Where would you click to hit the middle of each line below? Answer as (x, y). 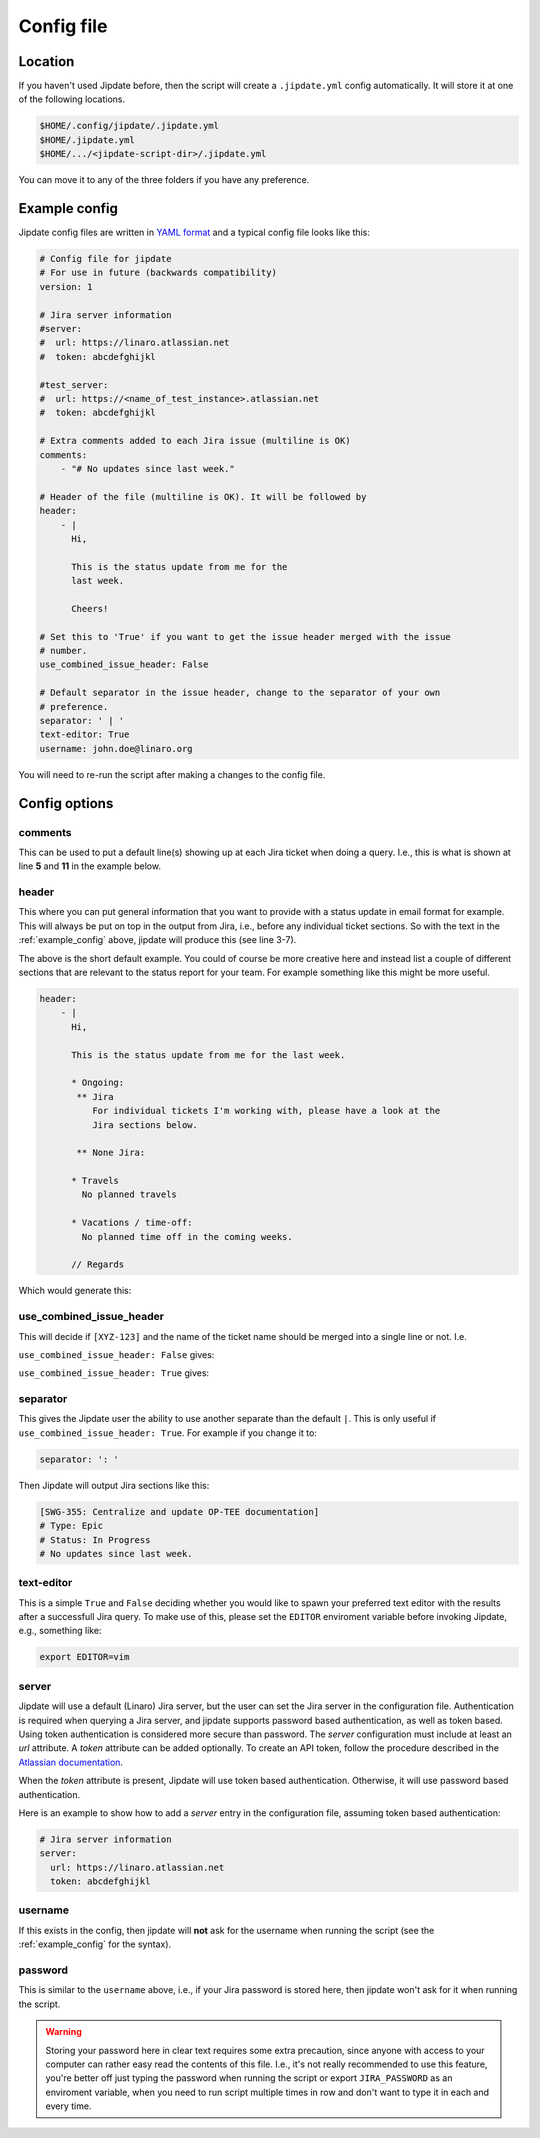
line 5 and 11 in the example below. (90, 866)
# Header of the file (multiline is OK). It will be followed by (203, 496)
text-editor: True (84, 734)
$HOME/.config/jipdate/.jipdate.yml (129, 126)
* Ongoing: (98, 1083)
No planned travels (129, 1194)
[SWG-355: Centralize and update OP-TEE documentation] (179, 1511)
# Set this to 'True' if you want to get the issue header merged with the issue (245, 636)
